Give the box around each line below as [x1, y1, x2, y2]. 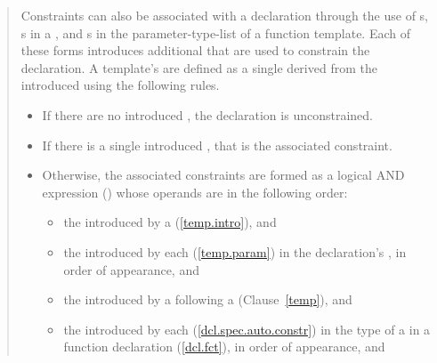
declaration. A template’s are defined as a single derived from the [20, 58, 377, 77]
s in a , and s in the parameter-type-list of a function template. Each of [20, 23, 411, 42]
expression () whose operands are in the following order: [42, 182, 348, 201]
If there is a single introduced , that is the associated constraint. [42, 135, 392, 154]
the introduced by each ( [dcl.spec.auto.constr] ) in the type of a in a [63, 319, 431, 338]
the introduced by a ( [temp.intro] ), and [63, 213, 277, 231]
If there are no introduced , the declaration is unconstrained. [42, 105, 373, 124]
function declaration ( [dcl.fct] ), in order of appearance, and [63, 337, 385, 356]
